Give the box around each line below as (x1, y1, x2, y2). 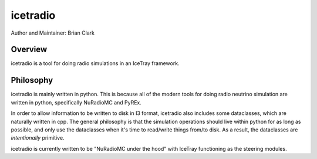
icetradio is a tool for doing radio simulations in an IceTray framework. (11, 60, 180, 67)
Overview (11, 45, 48, 55)
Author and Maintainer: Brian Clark (11, 29, 95, 36)
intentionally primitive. (11, 134, 65, 141)
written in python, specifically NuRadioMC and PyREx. (11, 99, 142, 106)
